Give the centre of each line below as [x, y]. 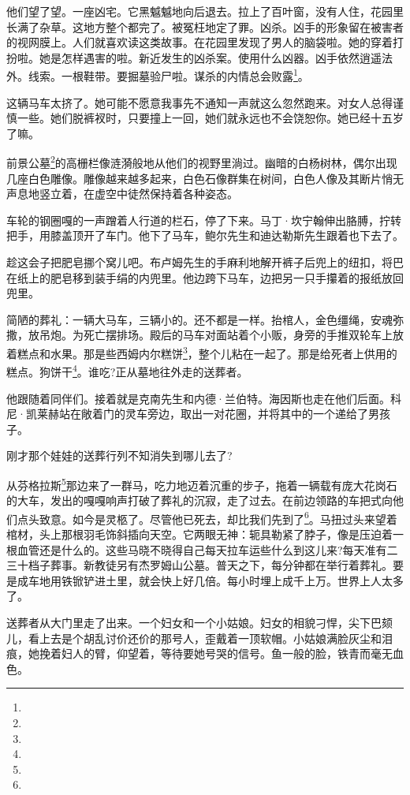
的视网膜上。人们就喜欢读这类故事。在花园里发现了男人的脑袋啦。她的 [188, 42]
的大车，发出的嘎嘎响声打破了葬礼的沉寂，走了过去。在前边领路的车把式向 [199, 500]
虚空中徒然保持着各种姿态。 [166, 194]
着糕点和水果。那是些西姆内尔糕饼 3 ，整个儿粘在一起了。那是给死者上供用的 [202, 352]
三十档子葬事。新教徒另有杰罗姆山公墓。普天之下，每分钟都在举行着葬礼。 [199, 565]
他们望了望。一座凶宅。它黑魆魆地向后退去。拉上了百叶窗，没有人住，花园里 [205, 11]
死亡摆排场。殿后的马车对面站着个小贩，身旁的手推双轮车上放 [243, 335]
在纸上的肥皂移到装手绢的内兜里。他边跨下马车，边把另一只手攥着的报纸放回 [205, 277]
